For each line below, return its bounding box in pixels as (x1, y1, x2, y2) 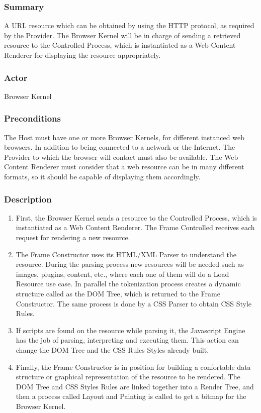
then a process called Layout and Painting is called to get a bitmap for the (16, 391, 246, 401)
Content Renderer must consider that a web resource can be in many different (4, 161, 244, 172)
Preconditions (4, 112, 61, 125)
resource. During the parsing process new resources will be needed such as (16, 259, 244, 269)
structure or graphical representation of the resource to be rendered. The (16, 371, 240, 382)
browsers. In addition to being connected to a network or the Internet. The (4, 142, 235, 152)
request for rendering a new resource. (16, 232, 130, 242)
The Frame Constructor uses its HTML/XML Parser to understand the (16, 249, 236, 259)
